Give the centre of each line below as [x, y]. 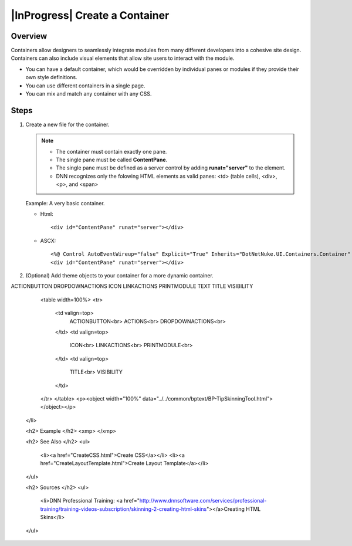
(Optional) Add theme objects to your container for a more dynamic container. [119, 275]
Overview [29, 36]
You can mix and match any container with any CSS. [89, 94]
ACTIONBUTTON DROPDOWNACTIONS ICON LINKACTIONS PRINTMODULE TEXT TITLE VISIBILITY [132, 286]
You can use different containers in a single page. [86, 86]
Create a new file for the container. [67, 124]
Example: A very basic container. [65, 203]
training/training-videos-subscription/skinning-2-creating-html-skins [123, 509]
